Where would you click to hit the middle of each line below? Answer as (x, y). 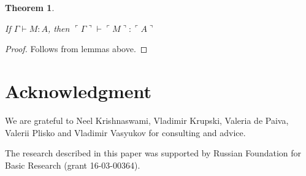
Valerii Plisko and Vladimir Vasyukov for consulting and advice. (125, 132)
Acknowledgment (78, 90)
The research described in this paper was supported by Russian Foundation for (153, 153)
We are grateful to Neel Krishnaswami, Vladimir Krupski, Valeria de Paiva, (147, 120)
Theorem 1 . (30, 7)
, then (59, 28)
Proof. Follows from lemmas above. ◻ (76, 49)
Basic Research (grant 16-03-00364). (73, 165)
